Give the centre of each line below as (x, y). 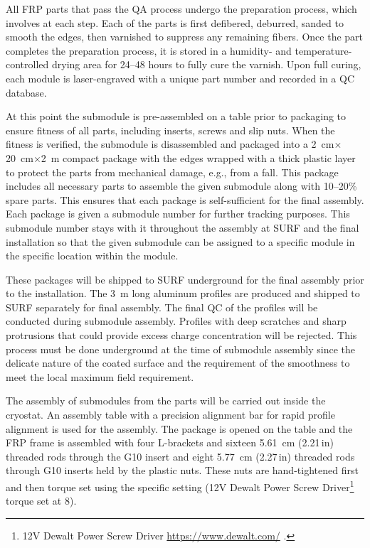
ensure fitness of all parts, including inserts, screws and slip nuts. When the (170, 130)
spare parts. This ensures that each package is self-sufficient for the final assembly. (185, 199)
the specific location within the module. (92, 256)
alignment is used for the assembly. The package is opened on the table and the (179, 428)
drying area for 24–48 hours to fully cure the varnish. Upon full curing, (206, 64)
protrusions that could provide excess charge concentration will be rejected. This (181, 335)
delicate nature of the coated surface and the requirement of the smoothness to (178, 363)
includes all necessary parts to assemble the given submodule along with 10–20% (181, 186)
